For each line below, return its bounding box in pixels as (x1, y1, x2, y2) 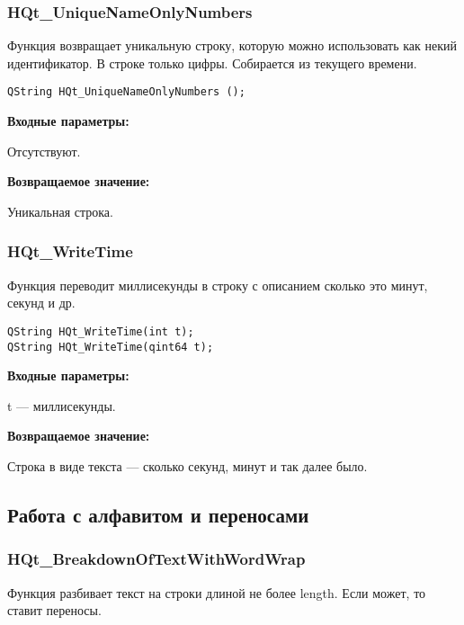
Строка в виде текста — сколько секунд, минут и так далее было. (7, 456, 368, 475)
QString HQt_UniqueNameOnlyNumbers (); (7, 85, 245, 99)
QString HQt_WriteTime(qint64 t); (7, 340, 214, 353)
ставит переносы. (7, 601, 102, 620)
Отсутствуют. (7, 141, 81, 160)
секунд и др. (7, 293, 76, 312)
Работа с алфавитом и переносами (7, 500, 309, 528)
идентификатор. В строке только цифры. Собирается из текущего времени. (7, 53, 417, 72)
